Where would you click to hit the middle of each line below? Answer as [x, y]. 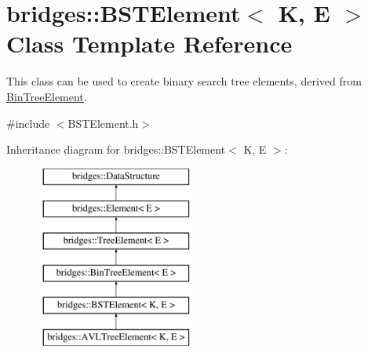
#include [28, 123]
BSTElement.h [103, 123]
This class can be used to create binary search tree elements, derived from [184, 81]
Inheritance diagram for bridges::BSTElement [116, 149]
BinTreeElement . [47, 96]
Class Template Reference [149, 44]
